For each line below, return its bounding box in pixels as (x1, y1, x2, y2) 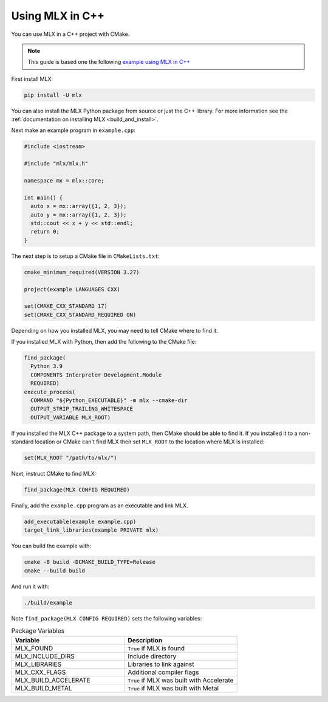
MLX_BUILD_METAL (15, 684, 72, 692)
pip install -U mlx (24, 91, 82, 99)
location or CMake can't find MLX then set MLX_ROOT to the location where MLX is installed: (35, 438, 265, 445)
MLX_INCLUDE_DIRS (15, 652, 75, 660)
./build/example (24, 599, 73, 606)
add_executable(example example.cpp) (24, 518, 137, 526)
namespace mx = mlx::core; (24, 177, 104, 184)
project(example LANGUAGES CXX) (24, 286, 121, 293)
